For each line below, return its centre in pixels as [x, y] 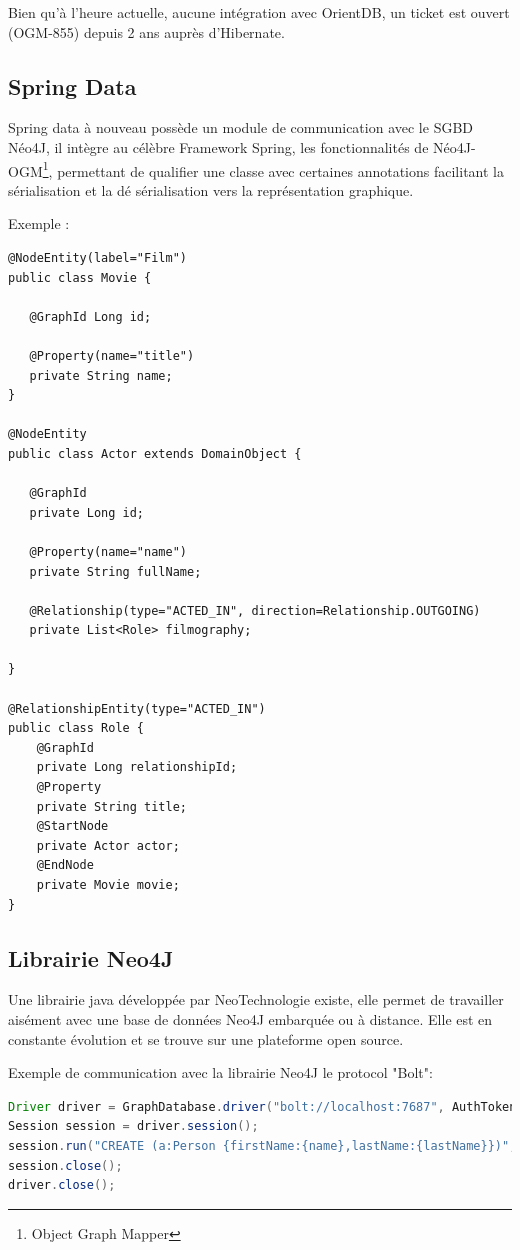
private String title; [111, 806]
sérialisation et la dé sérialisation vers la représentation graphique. [211, 189]
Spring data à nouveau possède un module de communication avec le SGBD [241, 127]
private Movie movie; [108, 885]
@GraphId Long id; [90, 316]
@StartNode [72, 826]
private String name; [101, 375]
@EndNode [65, 865]
